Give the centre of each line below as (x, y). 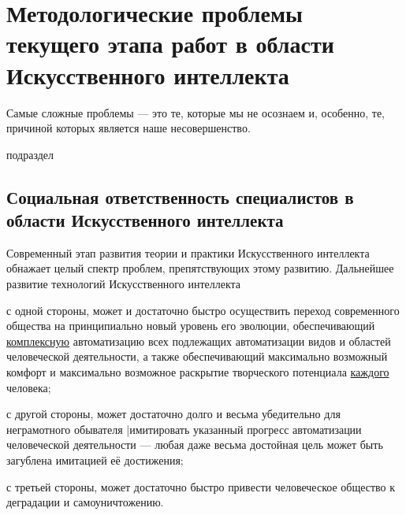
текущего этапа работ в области (170, 44)
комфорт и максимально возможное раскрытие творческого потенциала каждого (198, 372)
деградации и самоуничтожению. (85, 502)
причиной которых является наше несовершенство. (129, 128)
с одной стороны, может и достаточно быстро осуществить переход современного (203, 310)
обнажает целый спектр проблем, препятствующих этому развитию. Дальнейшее (200, 268)
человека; (29, 387)
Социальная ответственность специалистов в (180, 196)
